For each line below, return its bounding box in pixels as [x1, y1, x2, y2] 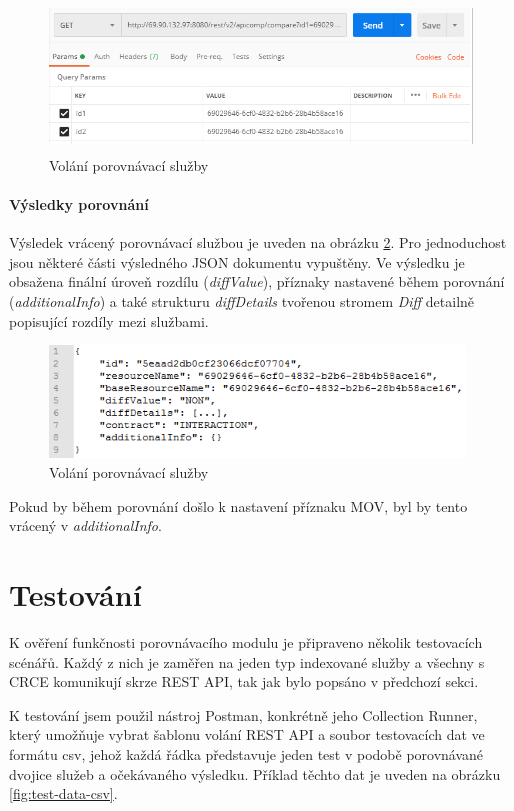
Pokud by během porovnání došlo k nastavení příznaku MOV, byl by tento [9, 495, 468, 516]
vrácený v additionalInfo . [9, 515, 162, 536]
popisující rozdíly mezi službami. [9, 310, 209, 331]
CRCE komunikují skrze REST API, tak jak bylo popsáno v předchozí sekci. [9, 671, 479, 692]
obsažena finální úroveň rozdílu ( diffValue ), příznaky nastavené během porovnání [9, 271, 505, 292]
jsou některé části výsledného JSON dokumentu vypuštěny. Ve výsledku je [9, 251, 465, 272]
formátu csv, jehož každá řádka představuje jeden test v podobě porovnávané [9, 743, 484, 764]
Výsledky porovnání [9, 193, 149, 214]
